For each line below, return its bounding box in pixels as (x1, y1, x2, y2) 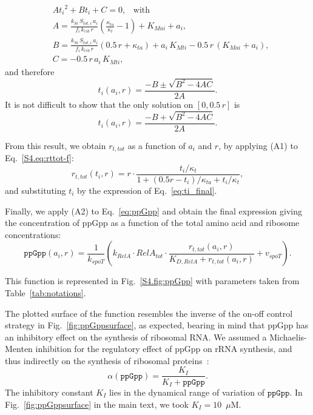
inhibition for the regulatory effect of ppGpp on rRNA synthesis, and (35, 342, 292, 355)
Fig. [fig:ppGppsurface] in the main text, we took (5, 397, 189, 410)
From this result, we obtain (5, 139, 106, 151)
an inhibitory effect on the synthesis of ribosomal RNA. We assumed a (5, 330, 267, 343)
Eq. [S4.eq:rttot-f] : (5, 151, 74, 164)
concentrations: (5, 228, 61, 241)
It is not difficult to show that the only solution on (5, 98, 194, 110)
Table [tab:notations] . (5, 286, 86, 299)
